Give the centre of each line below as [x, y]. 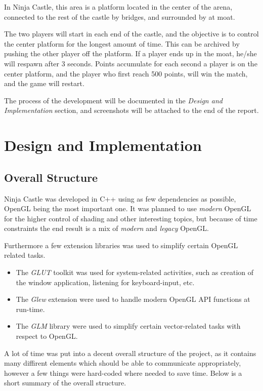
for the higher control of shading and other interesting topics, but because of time [131, 218]
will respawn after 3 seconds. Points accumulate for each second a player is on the [131, 63]
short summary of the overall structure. [65, 383]
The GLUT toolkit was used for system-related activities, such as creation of [135, 272]
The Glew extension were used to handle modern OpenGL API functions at [133, 299]
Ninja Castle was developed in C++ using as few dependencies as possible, [120, 198]
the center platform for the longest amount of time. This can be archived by [122, 43]
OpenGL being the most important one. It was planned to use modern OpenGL [128, 208]
